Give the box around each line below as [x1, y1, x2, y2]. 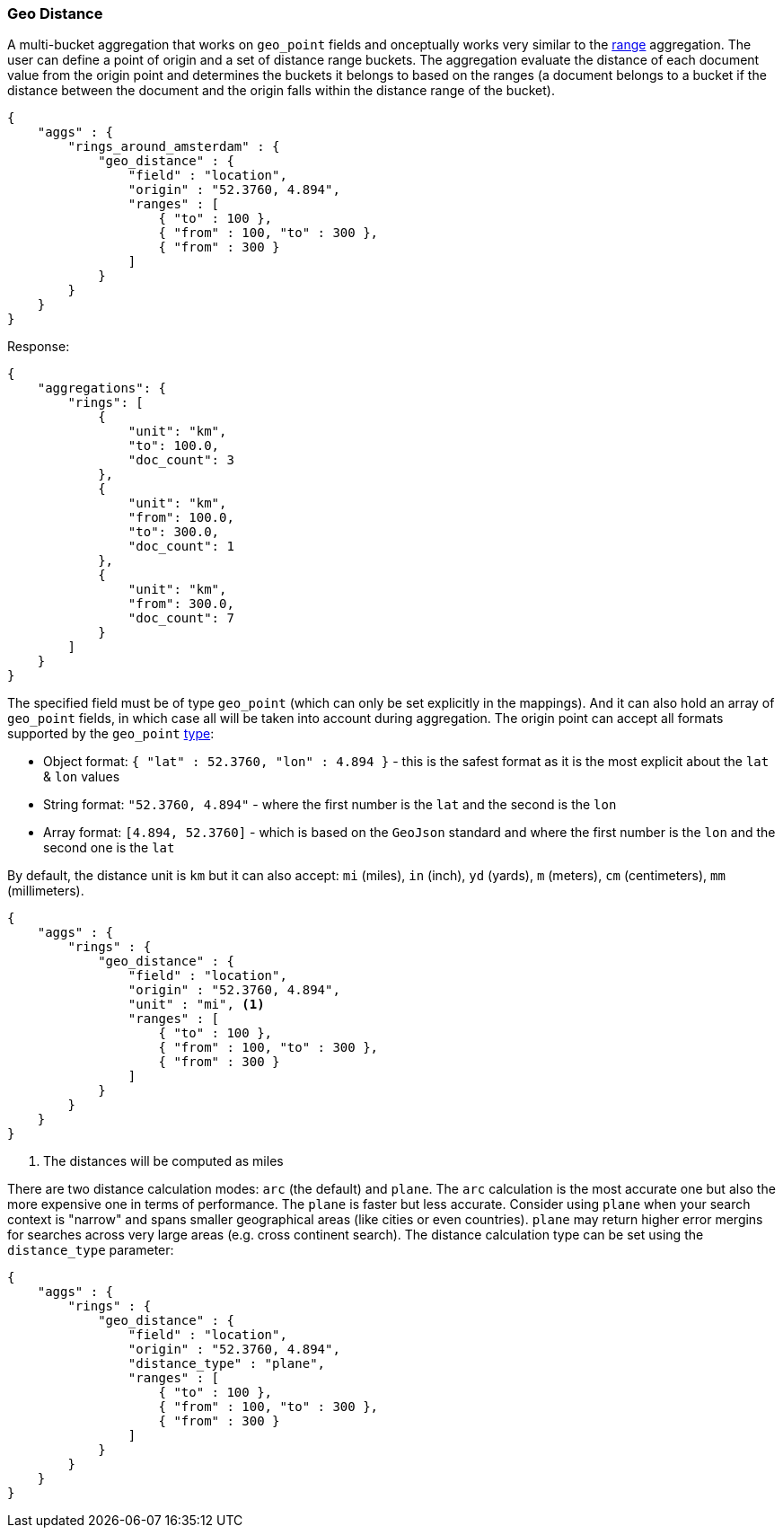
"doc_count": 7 [128, 611, 234, 626]
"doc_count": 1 [128, 539, 234, 554]
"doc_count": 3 [128, 453, 234, 468]
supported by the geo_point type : [7, 726, 215, 742]
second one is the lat [43, 840, 175, 856]
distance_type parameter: [7, 1242, 174, 1258]
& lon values [43, 769, 120, 785]
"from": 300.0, [128, 596, 234, 612]
